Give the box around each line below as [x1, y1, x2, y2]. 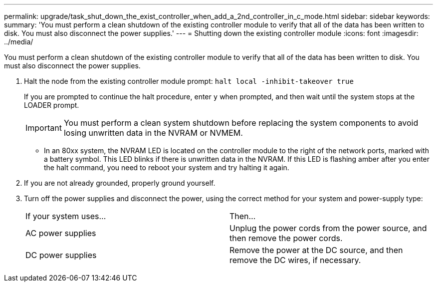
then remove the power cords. [229, 233, 343, 243]
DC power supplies [25, 250, 97, 260]
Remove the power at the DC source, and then [229, 245, 403, 255]
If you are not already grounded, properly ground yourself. [24, 179, 216, 187]
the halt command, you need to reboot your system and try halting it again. [44, 163, 289, 172]
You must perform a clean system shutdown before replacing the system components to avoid [63, 118, 419, 128]
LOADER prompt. [24, 101, 79, 109]
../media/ [4, 37, 33, 46]
